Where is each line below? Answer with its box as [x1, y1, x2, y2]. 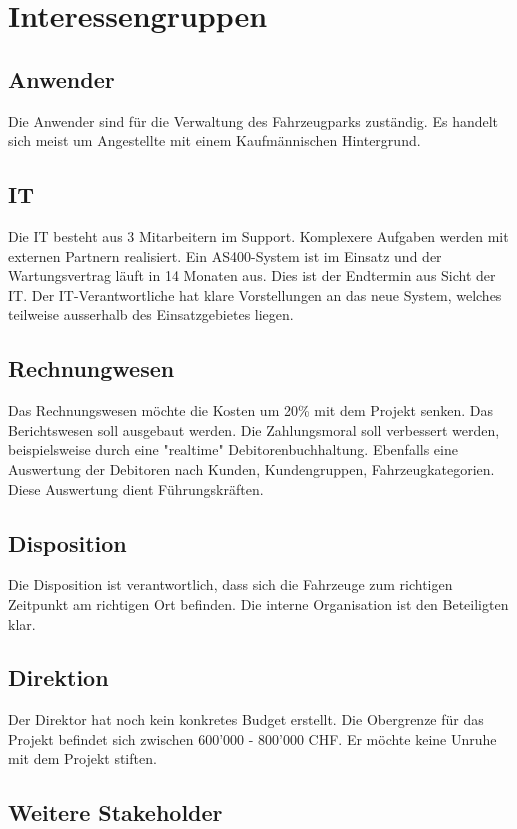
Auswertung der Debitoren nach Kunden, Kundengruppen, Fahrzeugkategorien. [8, 458, 495, 479]
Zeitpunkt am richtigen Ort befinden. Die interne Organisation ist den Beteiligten [8, 593, 509, 614]
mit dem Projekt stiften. [8, 748, 157, 769]
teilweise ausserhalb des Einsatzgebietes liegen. [8, 304, 294, 325]
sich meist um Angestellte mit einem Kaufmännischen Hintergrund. [8, 130, 421, 151]
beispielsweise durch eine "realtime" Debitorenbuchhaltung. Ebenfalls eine [8, 439, 458, 460]
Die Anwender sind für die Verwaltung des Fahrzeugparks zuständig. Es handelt [8, 110, 499, 131]
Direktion [8, 662, 109, 693]
